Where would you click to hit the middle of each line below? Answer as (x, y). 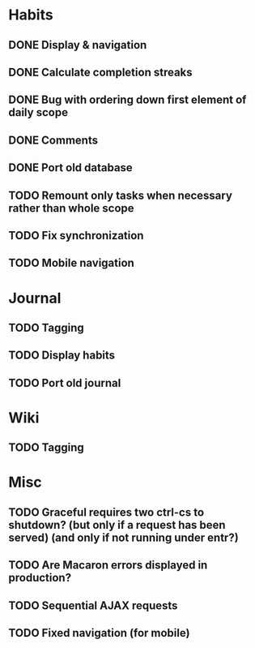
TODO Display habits (62, 356)
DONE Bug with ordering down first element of (127, 100)
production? (40, 578)
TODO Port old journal (65, 383)
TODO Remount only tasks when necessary (121, 195)
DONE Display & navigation (78, 45)
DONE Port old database (71, 168)
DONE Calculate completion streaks (100, 72)
